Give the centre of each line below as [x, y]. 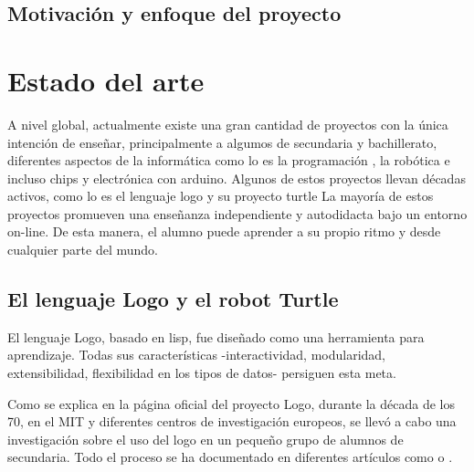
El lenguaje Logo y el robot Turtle [173, 299]
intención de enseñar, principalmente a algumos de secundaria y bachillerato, [222, 142]
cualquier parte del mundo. [83, 250]
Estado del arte [106, 80]
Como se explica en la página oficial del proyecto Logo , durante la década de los [232, 403]
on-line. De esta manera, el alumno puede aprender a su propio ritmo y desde [224, 231]
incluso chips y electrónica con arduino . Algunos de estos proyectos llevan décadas [237, 178]
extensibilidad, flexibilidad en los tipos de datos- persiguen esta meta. [202, 373]
